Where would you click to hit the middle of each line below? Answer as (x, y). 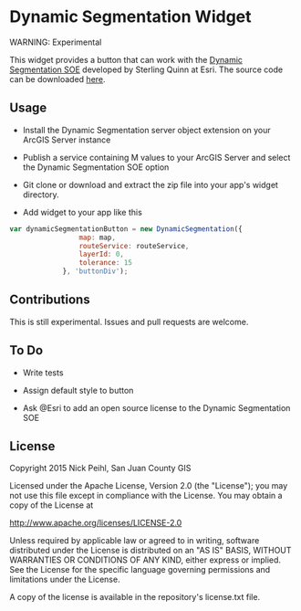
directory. (41, 195)
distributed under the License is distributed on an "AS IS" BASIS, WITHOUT (150, 551)
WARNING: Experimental (56, 42)
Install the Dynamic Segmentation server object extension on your (146, 130)
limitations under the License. (65, 579)
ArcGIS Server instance (67, 140)
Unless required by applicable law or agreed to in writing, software (135, 541)
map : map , (98, 237)
